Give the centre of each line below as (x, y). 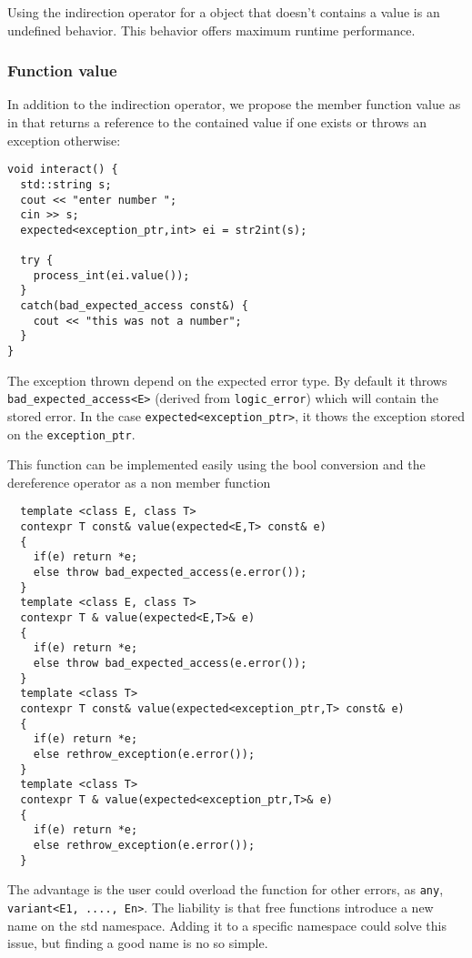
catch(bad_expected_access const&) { (134, 306)
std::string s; (66, 184)
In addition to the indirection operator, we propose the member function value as (234, 104)
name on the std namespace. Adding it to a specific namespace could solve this (227, 925)
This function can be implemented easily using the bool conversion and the (216, 464)
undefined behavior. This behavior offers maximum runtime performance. (211, 30)
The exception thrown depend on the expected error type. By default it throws (227, 380)
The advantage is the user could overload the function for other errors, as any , (226, 889)
